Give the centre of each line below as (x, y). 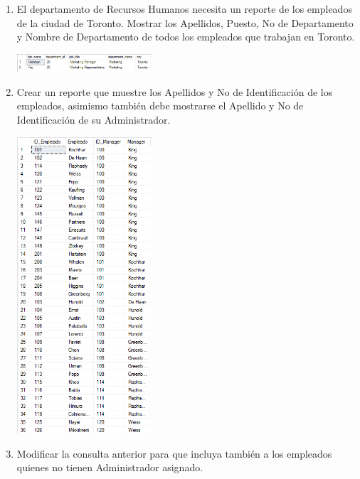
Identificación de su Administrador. (94, 119)
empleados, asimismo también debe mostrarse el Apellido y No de (160, 106)
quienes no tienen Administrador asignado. (110, 467)
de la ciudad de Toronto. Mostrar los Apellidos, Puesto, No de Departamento (185, 22)
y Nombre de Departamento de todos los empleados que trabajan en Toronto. (186, 37)
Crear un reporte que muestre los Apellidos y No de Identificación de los (175, 91)
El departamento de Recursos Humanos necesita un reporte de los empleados (184, 9)
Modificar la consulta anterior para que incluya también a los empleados (174, 453)
